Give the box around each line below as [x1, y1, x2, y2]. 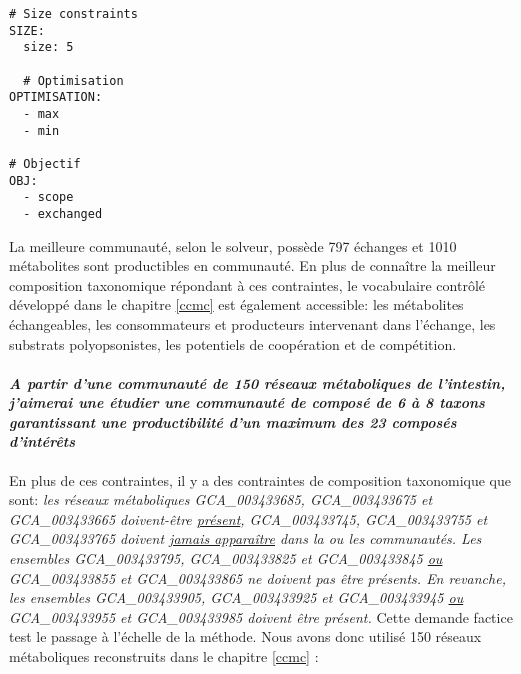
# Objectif [9, 156, 81, 171]
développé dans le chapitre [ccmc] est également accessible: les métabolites [9, 294, 464, 315]
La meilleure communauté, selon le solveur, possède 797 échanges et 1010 [9, 235, 457, 256]
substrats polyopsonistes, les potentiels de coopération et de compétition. [9, 333, 457, 354]
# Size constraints [9, 7, 138, 21]
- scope [23, 190, 74, 205]
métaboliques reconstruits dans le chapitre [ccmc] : [9, 646, 319, 667]
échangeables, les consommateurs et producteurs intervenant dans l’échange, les [9, 313, 496, 334]
